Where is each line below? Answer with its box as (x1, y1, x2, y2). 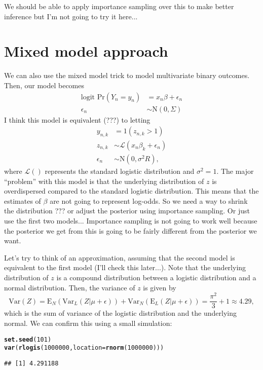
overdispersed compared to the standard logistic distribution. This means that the (4, 186, 259, 196)
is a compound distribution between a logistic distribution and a (56, 272, 256, 282)
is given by (143, 282, 176, 292)
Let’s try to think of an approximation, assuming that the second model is (4, 252, 235, 263)
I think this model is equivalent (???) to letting (4, 114, 151, 125)
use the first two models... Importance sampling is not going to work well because (4, 215, 257, 226)
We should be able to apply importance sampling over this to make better (4, 1, 234, 11)
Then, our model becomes (4, 80, 84, 90)
